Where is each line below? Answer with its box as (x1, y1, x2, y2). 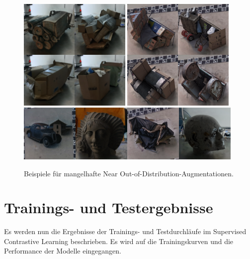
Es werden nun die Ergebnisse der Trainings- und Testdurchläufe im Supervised (4, 226, 247, 237)
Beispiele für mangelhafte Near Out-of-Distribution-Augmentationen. (24, 168, 234, 178)
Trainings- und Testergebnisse (4, 197, 213, 218)
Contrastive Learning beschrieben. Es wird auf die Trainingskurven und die (4, 236, 234, 246)
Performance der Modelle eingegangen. (4, 246, 121, 256)
